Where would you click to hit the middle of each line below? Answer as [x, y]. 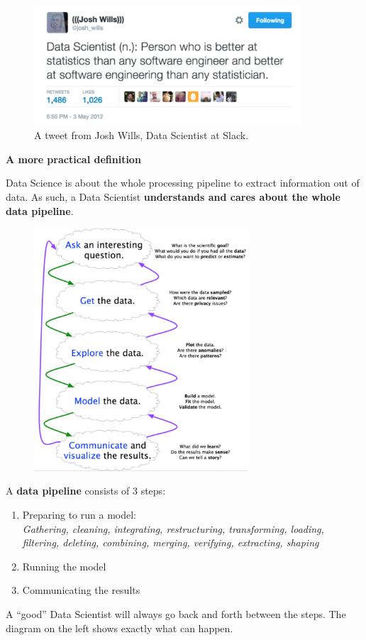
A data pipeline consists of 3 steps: [86, 491]
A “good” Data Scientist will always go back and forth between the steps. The [176, 614]
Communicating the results [81, 590]
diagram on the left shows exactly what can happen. [120, 628]
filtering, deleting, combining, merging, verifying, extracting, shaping [171, 542]
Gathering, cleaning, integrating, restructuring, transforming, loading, [173, 528]
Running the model [64, 566]
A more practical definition [73, 159]
